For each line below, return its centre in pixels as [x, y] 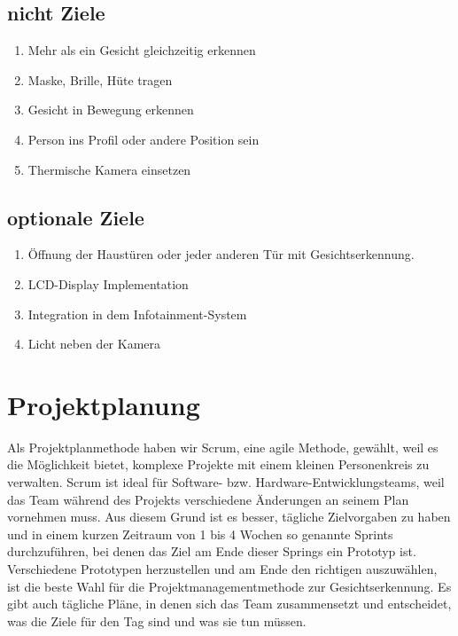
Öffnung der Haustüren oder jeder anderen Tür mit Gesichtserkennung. [221, 254]
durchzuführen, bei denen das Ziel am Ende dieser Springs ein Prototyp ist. [212, 551]
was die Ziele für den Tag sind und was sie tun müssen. [157, 620]
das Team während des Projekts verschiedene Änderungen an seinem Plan [208, 499]
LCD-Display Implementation [108, 283]
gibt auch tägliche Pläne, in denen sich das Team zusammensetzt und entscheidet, [229, 604]
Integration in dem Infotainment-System [137, 314]
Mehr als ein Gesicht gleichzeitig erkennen [142, 50]
